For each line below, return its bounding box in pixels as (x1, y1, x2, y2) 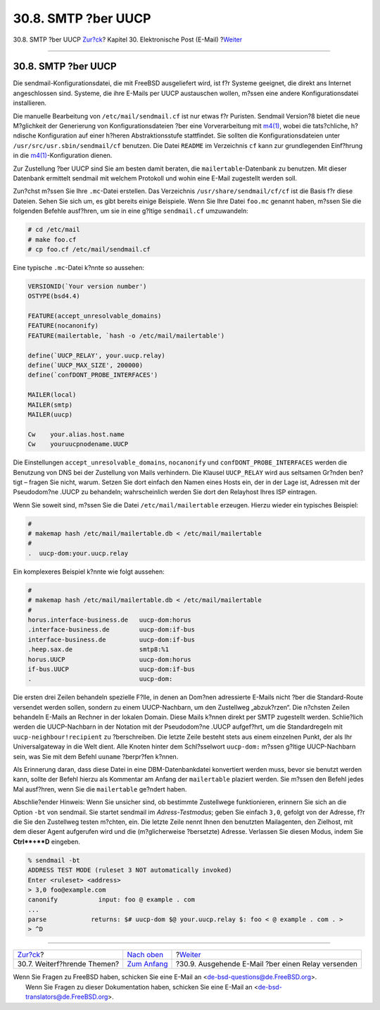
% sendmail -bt (27, 856, 80, 864)
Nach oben (127, 950, 164, 960)
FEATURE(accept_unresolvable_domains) (27, 312, 162, 320)
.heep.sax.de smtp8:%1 (27, 646, 169, 653)
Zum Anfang (127, 959, 168, 969)
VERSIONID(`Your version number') (27, 282, 147, 290)
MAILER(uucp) (27, 410, 73, 419)
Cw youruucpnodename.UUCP (27, 441, 129, 448)
